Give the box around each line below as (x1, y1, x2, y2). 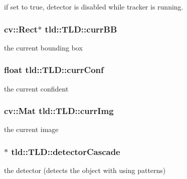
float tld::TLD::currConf (4, 63, 104, 76)
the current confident (4, 83, 69, 93)
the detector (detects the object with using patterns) (4, 165, 166, 175)
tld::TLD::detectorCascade (11, 145, 120, 157)
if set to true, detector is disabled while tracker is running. (4, 1, 183, 11)
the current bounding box (4, 42, 83, 52)
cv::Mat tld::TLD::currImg (4, 104, 114, 117)
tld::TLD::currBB (45, 22, 117, 35)
